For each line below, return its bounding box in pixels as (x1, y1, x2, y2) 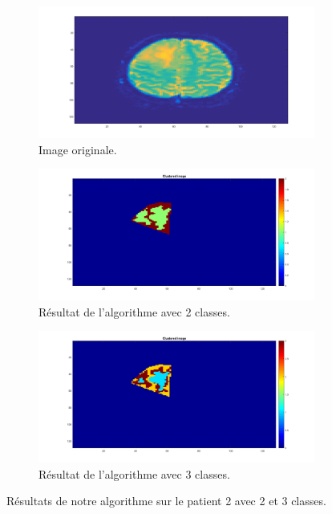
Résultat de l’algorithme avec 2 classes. (38, 303, 230, 320)
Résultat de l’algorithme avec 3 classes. (38, 465, 230, 482)
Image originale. (38, 141, 117, 157)
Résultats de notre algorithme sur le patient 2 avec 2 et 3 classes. (6, 492, 326, 509)
